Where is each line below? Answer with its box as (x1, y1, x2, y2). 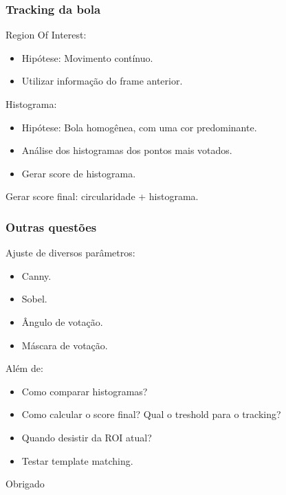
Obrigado (5, 476, 45, 491)
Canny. (21, 268, 52, 283)
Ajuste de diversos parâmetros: (5, 245, 135, 260)
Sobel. (21, 291, 47, 306)
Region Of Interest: (5, 27, 87, 42)
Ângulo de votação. (21, 314, 103, 329)
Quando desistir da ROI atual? (21, 430, 152, 444)
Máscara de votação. (21, 338, 108, 352)
